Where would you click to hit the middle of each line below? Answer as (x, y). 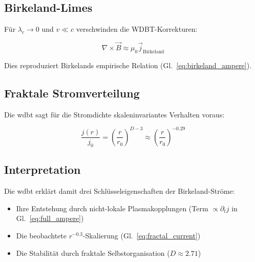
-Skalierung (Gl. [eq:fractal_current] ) (142, 236)
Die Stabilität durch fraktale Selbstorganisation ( (93, 253)
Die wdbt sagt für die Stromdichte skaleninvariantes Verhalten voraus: (114, 114)
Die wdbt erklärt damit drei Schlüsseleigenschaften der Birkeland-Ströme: (120, 191)
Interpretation (42, 169)
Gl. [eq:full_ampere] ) (50, 218)
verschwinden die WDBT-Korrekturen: (137, 29)
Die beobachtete (41, 236)
